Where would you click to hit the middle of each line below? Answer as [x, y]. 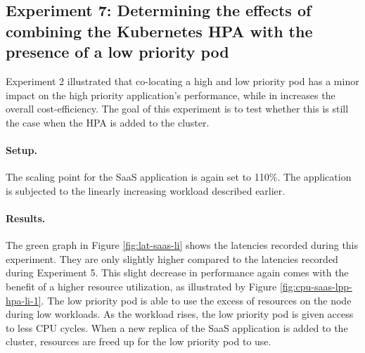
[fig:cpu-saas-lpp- [316, 286]
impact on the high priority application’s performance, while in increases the [171, 95]
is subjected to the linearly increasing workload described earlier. [146, 190]
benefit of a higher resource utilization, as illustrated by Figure [141, 286]
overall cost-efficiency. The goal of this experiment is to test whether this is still [177, 109]
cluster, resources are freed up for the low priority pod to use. [139, 341]
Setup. [21, 149]
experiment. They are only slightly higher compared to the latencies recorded [172, 258]
